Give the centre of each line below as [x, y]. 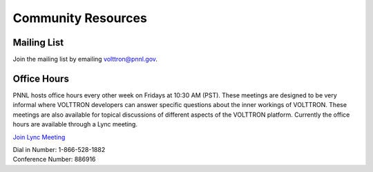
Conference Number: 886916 [54, 160]
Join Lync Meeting [39, 137]
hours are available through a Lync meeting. [75, 124]
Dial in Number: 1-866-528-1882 [59, 149]
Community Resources [80, 18]
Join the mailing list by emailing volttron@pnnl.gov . [85, 59]
